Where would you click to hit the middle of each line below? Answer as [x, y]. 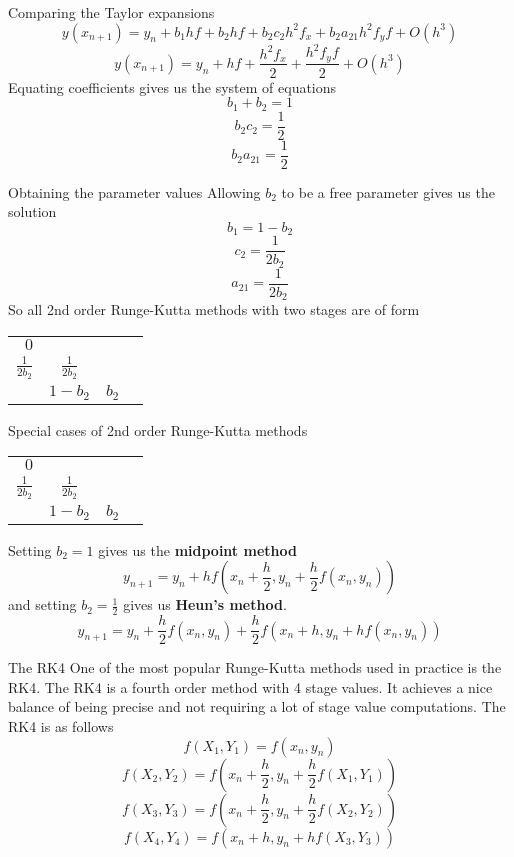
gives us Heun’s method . [205, 604]
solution [32, 211]
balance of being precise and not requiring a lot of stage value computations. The [257, 706]
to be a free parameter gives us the [388, 191]
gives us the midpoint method [197, 549]
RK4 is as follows [61, 725]
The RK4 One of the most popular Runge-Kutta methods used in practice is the [255, 667]
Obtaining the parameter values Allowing [134, 191]
